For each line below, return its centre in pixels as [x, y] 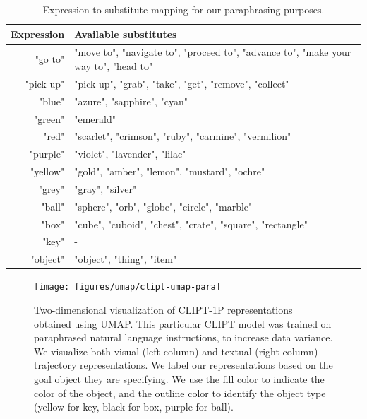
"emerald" [95, 118]
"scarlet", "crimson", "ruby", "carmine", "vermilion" [183, 136]
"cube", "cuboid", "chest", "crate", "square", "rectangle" [191, 224]
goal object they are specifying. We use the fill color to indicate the [179, 379]
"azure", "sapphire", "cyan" [131, 101]
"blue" [52, 101]
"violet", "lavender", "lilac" [130, 154]
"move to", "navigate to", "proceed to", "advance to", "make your [213, 52]
